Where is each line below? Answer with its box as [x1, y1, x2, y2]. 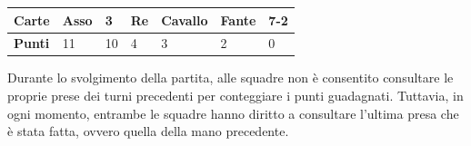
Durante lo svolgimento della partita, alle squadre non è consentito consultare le [7, 68, 454, 87]
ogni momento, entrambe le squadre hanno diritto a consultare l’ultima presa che [7, 103, 459, 122]
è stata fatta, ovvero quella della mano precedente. [7, 122, 289, 141]
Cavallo [161, 10, 208, 29]
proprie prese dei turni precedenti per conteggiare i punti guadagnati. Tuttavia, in [7, 86, 464, 105]
